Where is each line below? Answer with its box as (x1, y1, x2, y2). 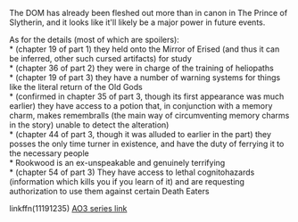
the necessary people (9, 148, 89, 159)
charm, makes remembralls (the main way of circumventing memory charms (9, 111, 290, 120)
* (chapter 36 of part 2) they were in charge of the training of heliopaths (9, 62, 274, 73)
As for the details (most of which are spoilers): (9, 35, 180, 45)
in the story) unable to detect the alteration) (9, 119, 170, 130)
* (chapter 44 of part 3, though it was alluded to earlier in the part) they (9, 129, 272, 139)
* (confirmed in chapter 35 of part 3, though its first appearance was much (9, 91, 285, 102)
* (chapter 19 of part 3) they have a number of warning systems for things (9, 72, 281, 83)
